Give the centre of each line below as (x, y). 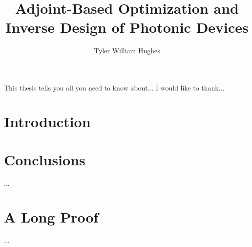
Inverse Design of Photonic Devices (127, 27)
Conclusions (45, 160)
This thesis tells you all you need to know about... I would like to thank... (114, 87)
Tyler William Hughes (127, 51)
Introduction (47, 121)
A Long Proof (51, 216)
